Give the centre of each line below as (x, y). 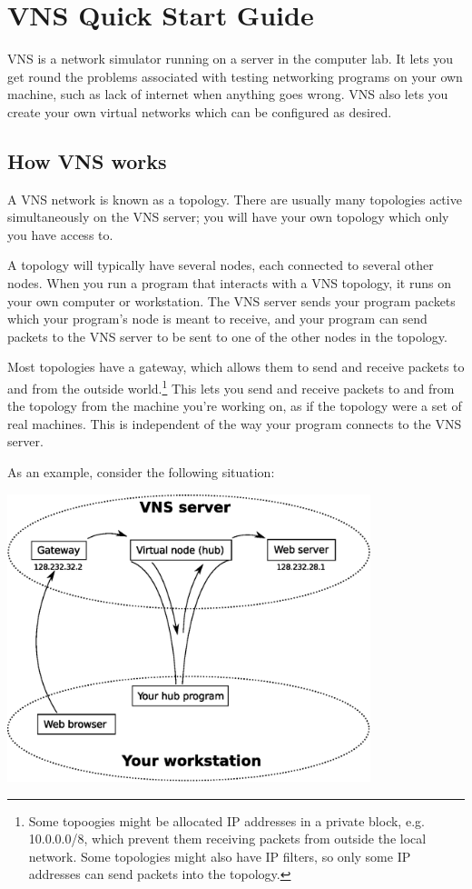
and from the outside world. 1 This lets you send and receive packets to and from (231, 387)
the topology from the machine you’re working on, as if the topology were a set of (235, 406)
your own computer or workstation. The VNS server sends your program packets (231, 300)
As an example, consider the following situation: (141, 472)
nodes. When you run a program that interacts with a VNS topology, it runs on (229, 283)
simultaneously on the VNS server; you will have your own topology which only (228, 217)
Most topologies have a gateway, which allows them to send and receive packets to (236, 367)
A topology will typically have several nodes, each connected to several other (221, 265)
